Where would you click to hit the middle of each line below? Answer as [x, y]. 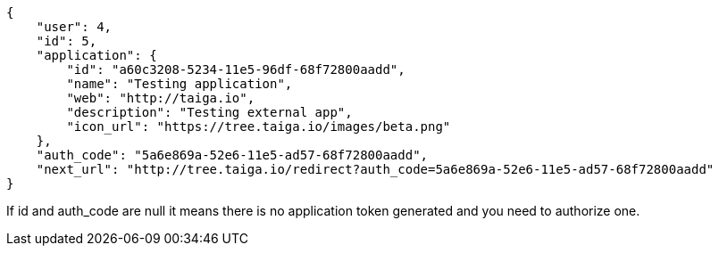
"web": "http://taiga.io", [161, 98]
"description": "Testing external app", [209, 112]
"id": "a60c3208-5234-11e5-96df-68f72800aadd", [236, 69]
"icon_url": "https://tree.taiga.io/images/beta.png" [259, 126]
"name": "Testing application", [180, 84]
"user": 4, [74, 27]
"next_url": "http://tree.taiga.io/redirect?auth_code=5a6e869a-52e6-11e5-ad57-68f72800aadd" [375, 169]
